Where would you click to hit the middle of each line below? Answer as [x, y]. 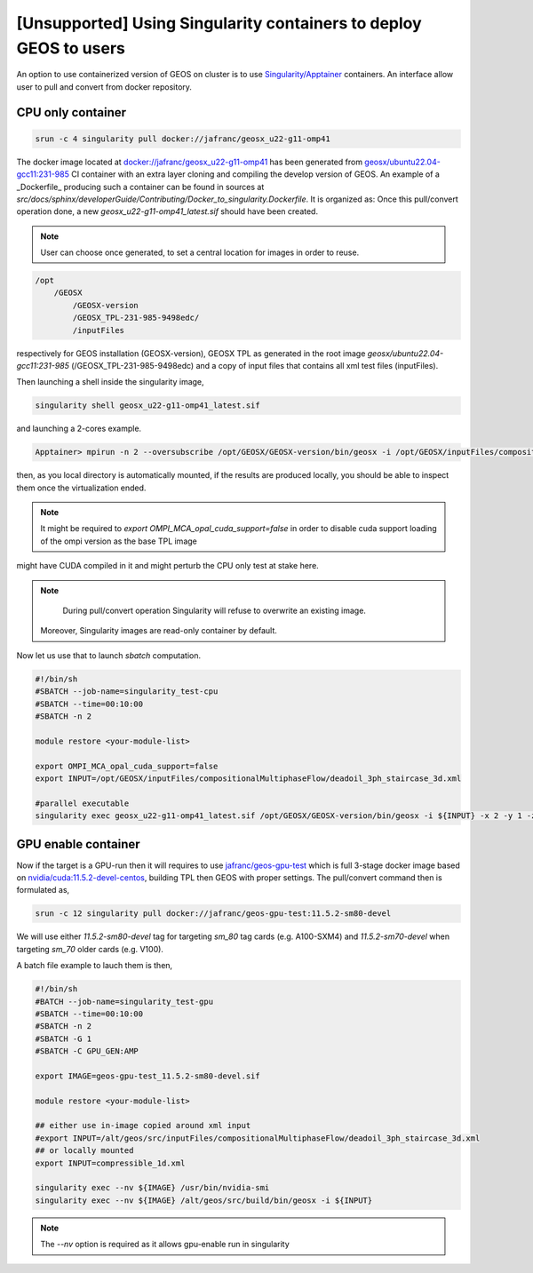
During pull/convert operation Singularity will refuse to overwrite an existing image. [214, 611]
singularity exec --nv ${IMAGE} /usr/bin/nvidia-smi [152, 1188]
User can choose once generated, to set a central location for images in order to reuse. [200, 252]
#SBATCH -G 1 [64, 1038]
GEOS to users [71, 48]
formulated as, [43, 890]
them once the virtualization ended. [81, 488]
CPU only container [72, 112]
